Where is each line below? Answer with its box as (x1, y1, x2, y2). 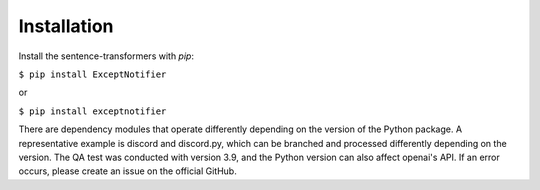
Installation (18, 15, 114, 37)
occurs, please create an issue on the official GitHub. (18, 165, 237, 177)
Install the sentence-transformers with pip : (18, 50, 195, 62)
